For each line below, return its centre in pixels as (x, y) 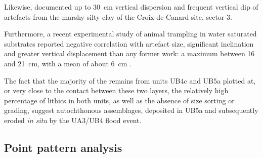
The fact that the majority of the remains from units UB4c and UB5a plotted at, (130, 80)
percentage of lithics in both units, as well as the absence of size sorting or (119, 100)
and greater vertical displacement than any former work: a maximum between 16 (129, 53)
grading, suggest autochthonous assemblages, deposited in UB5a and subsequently (131, 110)
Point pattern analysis (63, 147)
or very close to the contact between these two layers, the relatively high (116, 90)
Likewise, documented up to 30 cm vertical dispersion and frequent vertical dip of (131, 7)
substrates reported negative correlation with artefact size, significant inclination (129, 43)
